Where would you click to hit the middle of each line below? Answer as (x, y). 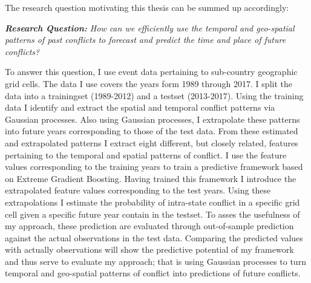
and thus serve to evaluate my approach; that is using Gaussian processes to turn (155, 261)
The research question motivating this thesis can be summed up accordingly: (147, 7)
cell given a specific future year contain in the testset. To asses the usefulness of (152, 214)
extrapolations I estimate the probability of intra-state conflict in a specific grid (152, 202)
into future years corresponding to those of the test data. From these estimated (152, 131)
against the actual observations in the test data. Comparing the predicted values (154, 237)
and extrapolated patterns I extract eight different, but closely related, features (152, 142)
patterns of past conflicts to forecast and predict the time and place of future (146, 40)
